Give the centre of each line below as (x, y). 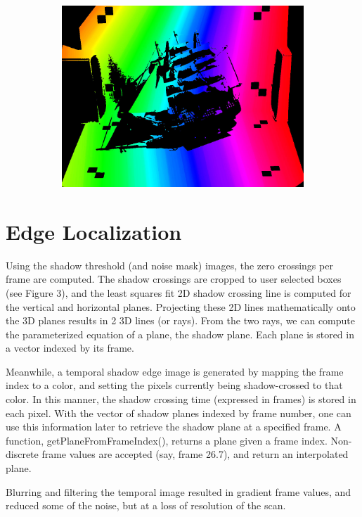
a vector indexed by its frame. (70, 348)
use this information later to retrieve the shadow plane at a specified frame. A (174, 427)
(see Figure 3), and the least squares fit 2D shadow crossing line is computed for (179, 292)
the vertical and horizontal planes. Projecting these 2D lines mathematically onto (181, 306)
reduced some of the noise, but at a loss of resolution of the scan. (146, 505)
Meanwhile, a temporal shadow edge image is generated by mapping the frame (175, 371)
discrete (22, 454)
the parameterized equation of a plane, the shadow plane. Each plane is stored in (180, 334)
